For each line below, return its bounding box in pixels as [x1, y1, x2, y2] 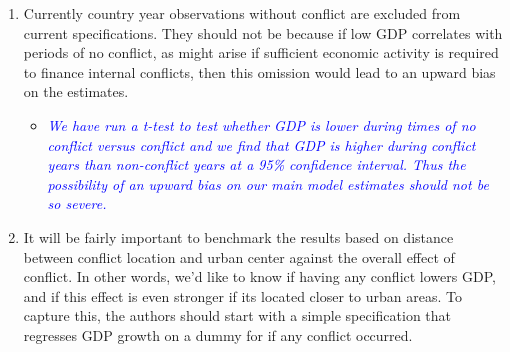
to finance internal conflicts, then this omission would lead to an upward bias [23, 61, 496, 82]
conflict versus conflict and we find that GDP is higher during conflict [47, 134, 476, 155]
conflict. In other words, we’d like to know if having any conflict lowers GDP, [23, 266, 496, 287]
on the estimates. [23, 81, 129, 102]
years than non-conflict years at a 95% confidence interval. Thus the [47, 154, 466, 175]
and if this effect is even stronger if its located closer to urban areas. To [23, 285, 462, 306]
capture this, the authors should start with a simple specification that [23, 305, 452, 326]
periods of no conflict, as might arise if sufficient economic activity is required [23, 42, 499, 63]
